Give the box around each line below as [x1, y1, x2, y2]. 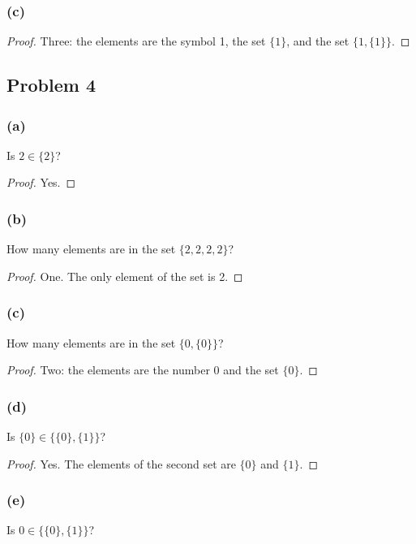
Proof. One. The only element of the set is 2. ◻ [6, 267, 243, 284]
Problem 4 [6, 72, 96, 97]
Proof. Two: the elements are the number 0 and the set [6, 361, 279, 378]
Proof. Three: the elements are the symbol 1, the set [6, 32, 266, 50]
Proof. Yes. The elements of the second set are [6, 455, 236, 472]
